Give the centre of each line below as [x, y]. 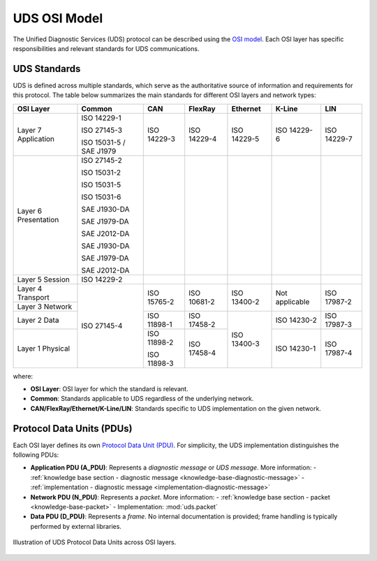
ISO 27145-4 [102, 326]
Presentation [38, 219]
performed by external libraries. [76, 526]
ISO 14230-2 [296, 320]
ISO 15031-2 [101, 173]
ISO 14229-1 [101, 117]
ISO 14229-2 [102, 279]
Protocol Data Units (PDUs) [73, 429]
